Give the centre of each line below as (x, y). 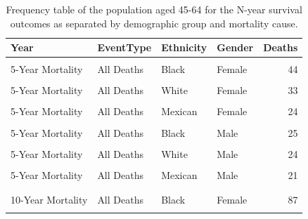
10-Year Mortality (49, 200)
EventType (124, 47)
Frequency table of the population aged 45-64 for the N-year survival (154, 9)
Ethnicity (184, 47)
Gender (235, 47)
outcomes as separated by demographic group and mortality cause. (154, 23)
